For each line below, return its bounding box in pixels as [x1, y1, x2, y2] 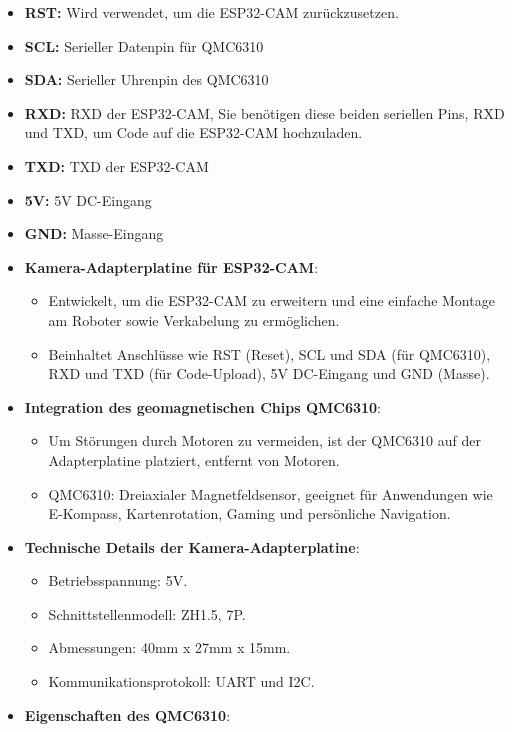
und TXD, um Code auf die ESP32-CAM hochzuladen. [24, 122, 363, 143]
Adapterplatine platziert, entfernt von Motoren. [48, 449, 340, 470]
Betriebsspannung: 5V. [48, 570, 188, 591]
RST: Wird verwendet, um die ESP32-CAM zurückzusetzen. [24, 2, 399, 22]
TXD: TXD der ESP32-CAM [24, 155, 209, 176]
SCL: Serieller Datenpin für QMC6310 [24, 35, 264, 56]
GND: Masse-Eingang [24, 223, 164, 244]
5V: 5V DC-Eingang [24, 189, 152, 210]
